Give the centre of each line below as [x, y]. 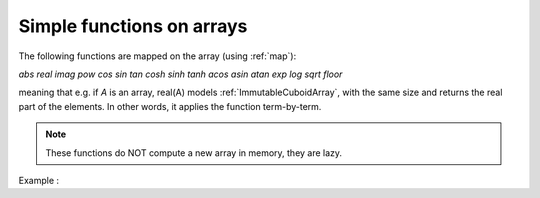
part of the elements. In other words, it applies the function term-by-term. [170, 106]
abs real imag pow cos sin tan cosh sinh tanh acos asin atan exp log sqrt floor [180, 74]
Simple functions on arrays [133, 26]
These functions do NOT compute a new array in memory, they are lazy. [194, 152]
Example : [39, 180]
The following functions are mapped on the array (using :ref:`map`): [157, 56]
